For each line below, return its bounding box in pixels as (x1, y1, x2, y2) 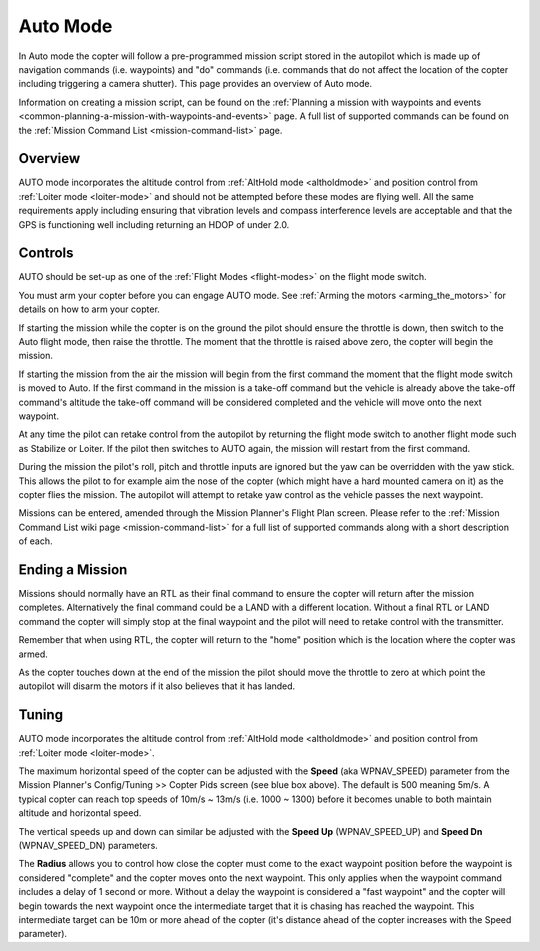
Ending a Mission (18, 561, 128, 578)
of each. (18, 535, 53, 547)
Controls (18, 245, 74, 262)
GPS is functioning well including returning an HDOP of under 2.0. (18, 218, 290, 230)
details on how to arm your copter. (18, 303, 160, 315)
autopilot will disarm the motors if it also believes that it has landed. (18, 680, 296, 692)
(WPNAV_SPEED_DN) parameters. (18, 840, 159, 852)
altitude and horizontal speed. (18, 807, 142, 819)
